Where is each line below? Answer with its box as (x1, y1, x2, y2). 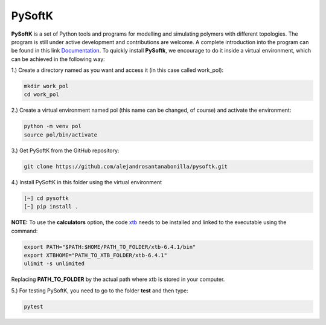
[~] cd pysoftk (24, 195, 69, 202)
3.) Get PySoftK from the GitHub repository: (11, 147, 120, 154)
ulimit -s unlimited (24, 260, 85, 267)
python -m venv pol (24, 123, 81, 130)
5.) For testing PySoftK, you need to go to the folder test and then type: (11, 287, 188, 294)
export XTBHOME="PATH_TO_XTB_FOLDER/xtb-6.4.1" (24, 251, 167, 259)
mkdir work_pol (24, 83, 69, 90)
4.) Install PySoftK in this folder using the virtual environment (11, 178, 162, 185)
